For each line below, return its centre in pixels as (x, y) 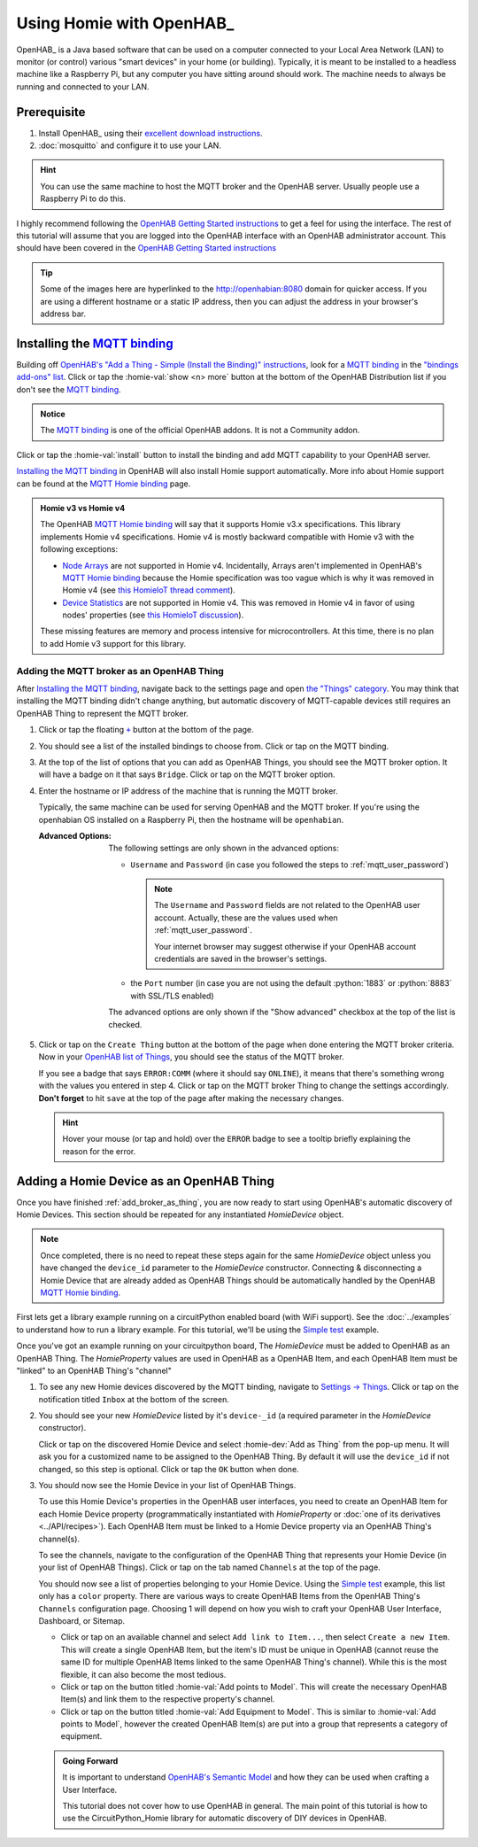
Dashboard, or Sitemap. (82, 1620)
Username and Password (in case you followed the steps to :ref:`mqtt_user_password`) (289, 865)
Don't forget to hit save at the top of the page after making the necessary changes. (191, 1098)
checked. (125, 1024)
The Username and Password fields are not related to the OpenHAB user (287, 905)
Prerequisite (51, 112)
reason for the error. (99, 1151)
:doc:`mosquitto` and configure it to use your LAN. (130, 145)
